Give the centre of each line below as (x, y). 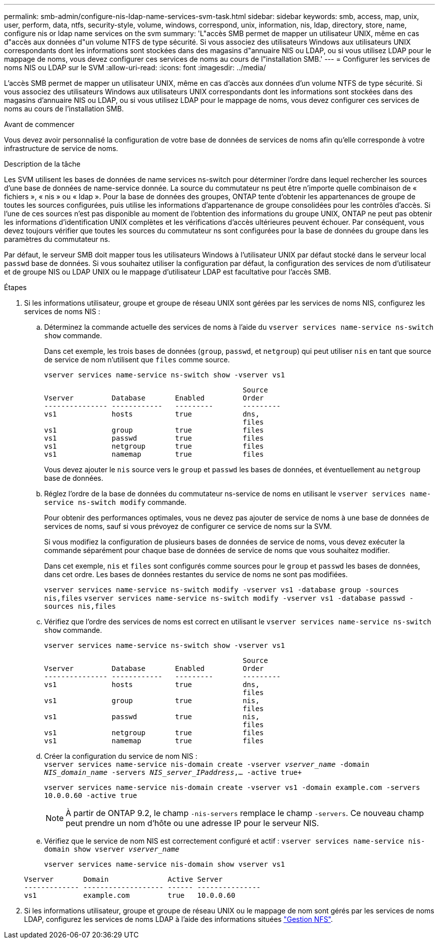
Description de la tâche (42, 164)
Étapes (16, 287)
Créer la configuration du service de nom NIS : (121, 756)
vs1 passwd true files (154, 438)
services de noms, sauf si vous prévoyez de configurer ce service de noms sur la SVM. (188, 526)
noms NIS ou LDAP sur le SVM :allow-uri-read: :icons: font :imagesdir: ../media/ (135, 68)
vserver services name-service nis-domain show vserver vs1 (165, 864)
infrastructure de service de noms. (61, 148)
